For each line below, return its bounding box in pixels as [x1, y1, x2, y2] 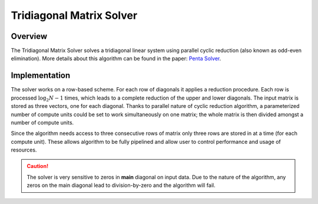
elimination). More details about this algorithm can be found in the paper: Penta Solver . [11, 55, 221, 62]
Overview [11, 31, 48, 41]
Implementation [11, 71, 71, 81]
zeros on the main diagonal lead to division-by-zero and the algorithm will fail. [26, 182, 216, 189]
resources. [11, 146, 37, 153]
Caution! [26, 163, 49, 170]
